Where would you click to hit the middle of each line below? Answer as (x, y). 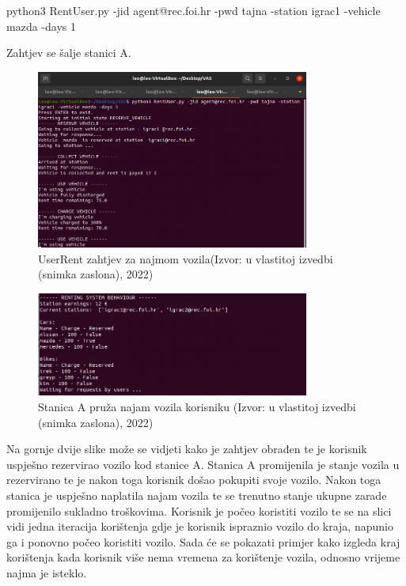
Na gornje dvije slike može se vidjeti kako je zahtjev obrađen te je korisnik (187, 449)
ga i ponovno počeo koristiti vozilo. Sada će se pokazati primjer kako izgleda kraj (203, 541)
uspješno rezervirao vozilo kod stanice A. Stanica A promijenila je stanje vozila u (203, 464)
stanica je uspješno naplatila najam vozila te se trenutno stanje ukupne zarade (197, 495)
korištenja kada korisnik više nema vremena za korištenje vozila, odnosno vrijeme (203, 557)
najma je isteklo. (47, 572)
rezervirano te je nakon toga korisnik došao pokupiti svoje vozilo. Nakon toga (194, 480)
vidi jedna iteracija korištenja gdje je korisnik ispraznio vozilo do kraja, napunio (200, 526)
